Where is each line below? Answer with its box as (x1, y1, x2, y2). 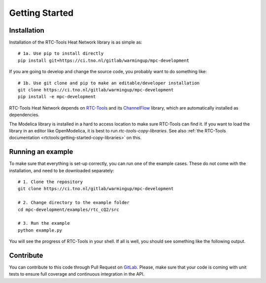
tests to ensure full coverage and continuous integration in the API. (9, 271, 145, 277)
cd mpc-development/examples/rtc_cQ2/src (18, 206, 119, 212)
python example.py (18, 227, 63, 233)
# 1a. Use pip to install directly (18, 51, 104, 56)
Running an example (9, 148, 73, 156)
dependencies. (9, 112, 39, 118)
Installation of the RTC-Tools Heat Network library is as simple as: (9, 40, 142, 45)
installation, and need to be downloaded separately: (9, 167, 114, 173)
